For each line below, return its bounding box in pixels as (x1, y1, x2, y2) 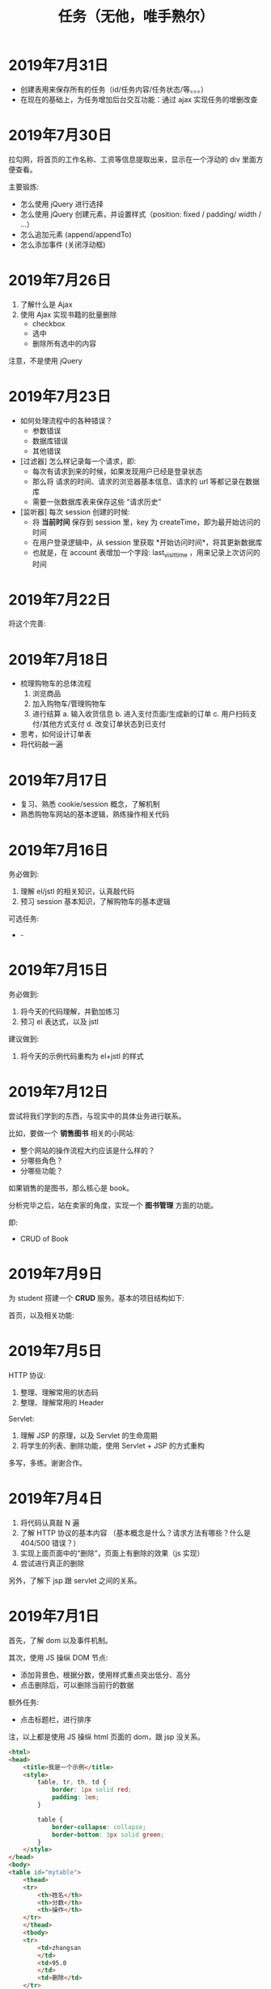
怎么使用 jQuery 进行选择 (19, 199, 104, 209)
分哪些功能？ (19, 1166, 63, 1176)
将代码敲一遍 (19, 739, 63, 749)
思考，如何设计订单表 (19, 730, 91, 739)
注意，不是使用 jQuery (8, 355, 83, 365)
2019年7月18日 (8, 650, 109, 669)
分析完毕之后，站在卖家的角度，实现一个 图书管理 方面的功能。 (8, 1200, 218, 1210)
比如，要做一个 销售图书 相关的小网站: (8, 1129, 135, 1139)
